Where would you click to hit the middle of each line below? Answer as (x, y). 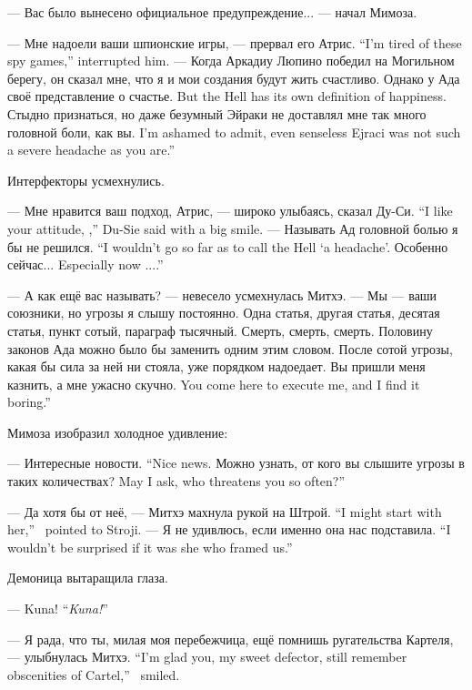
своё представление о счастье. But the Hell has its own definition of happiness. (227, 96)
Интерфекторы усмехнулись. (86, 180)
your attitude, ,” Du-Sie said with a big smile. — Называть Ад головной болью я (233, 228)
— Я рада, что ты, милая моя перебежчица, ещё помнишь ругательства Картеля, (231, 639)
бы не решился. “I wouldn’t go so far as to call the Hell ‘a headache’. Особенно (228, 246)
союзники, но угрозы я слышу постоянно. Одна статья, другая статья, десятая (224, 313)
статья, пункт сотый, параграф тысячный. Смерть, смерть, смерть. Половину (220, 330)
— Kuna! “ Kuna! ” (58, 609)
